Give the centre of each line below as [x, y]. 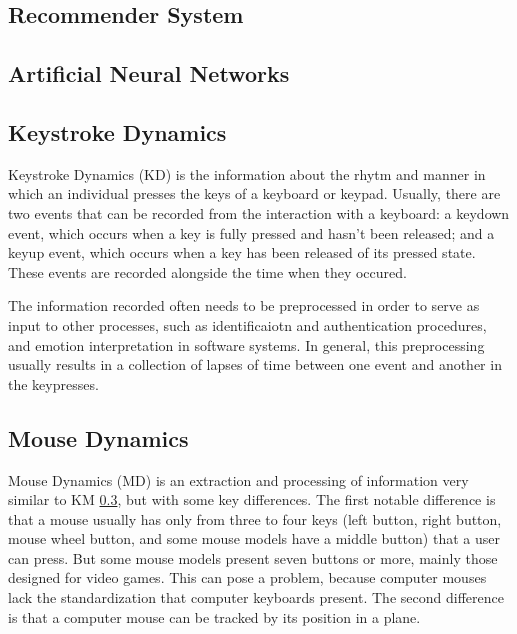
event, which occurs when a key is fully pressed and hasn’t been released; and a [251, 232]
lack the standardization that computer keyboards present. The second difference [256, 597]
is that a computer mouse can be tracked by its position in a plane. [214, 616]
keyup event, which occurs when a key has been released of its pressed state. [242, 252]
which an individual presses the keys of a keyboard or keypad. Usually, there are [254, 193]
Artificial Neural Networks [149, 73]
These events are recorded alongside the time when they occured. [207, 271]
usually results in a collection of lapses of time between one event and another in [255, 364]
